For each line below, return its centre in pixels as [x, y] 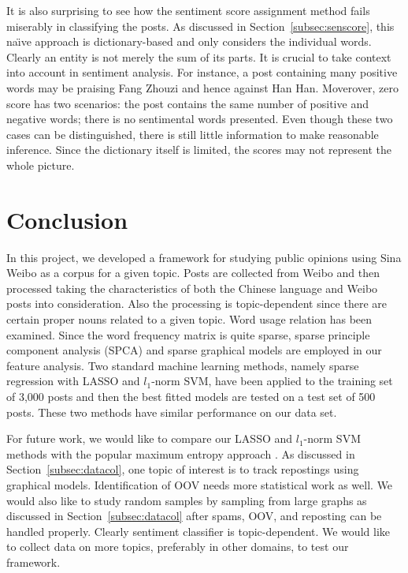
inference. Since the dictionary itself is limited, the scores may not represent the [199, 150]
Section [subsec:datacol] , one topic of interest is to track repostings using [183, 469]
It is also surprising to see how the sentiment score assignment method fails [188, 10]
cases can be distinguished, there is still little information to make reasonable [193, 134]
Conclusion [67, 219]
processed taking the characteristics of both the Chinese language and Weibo [192, 288]
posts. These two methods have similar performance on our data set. [172, 412]
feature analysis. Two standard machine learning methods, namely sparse [183, 365]
